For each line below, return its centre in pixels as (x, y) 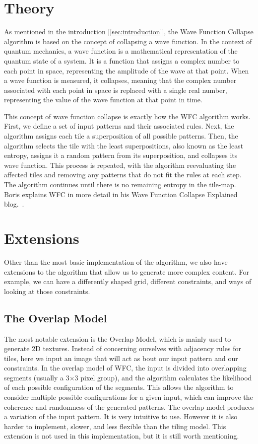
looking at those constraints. (47, 291)
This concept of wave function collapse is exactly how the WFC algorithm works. (127, 116)
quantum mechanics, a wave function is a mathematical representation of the (121, 51)
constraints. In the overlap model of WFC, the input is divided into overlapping (125, 368)
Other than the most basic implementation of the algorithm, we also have (116, 261)
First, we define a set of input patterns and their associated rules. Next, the (119, 126)
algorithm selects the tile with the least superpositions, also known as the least (124, 145)
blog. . (14, 204)
